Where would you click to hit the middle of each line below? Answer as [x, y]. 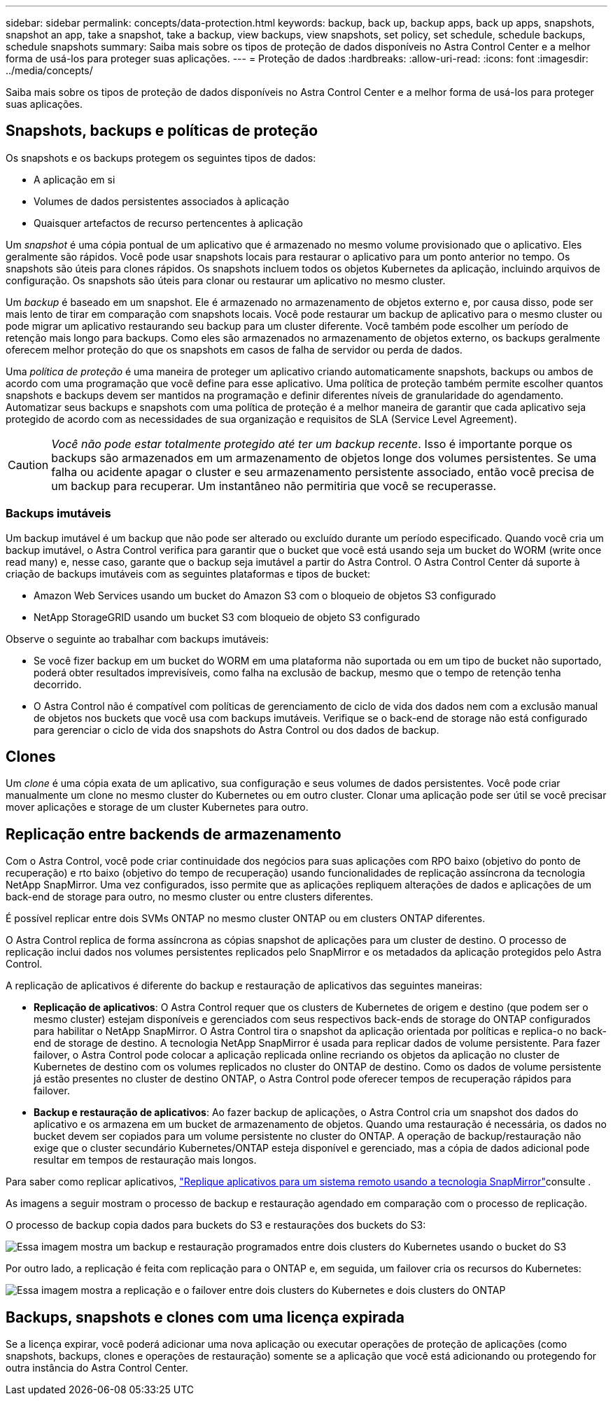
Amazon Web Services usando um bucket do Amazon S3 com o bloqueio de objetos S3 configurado [265, 595]
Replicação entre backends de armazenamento [174, 834]
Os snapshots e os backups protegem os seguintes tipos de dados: [161, 158]
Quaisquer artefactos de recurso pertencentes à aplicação [168, 223]
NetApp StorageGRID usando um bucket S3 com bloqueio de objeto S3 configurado [227, 617]
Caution [28, 465]
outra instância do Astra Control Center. [97, 1368]
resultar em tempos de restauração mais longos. [145, 1160]
